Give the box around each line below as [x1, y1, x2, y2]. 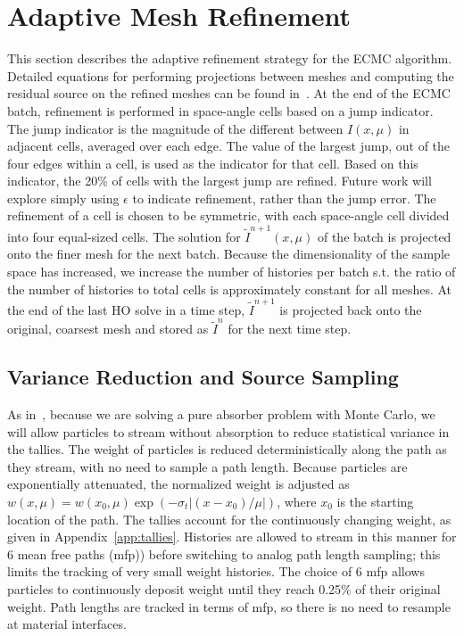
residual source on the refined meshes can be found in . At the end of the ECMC [7, 84, 451, 103]
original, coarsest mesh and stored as [7, 319, 209, 338]
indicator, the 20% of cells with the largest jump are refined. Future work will [7, 171, 432, 190]
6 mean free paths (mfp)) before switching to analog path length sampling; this [7, 544, 441, 563]
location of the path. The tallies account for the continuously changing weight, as [7, 509, 452, 528]
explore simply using [7, 188, 120, 207]
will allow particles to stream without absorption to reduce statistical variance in [7, 422, 450, 441]
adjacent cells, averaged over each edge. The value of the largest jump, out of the [7, 136, 451, 155]
